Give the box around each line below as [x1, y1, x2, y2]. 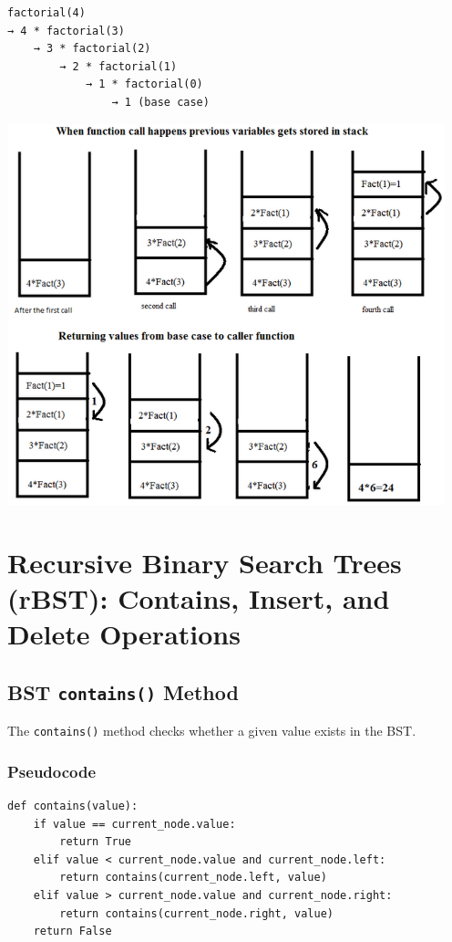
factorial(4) [7, 6, 86, 19]
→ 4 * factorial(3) [7, 24, 125, 37]
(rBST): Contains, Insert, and [7, 580, 390, 617]
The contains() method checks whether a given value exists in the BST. [7, 721, 416, 740]
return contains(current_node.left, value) [59, 871, 327, 884]
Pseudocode [7, 759, 97, 782]
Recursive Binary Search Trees [7, 543, 402, 581]
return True [59, 835, 132, 849]
